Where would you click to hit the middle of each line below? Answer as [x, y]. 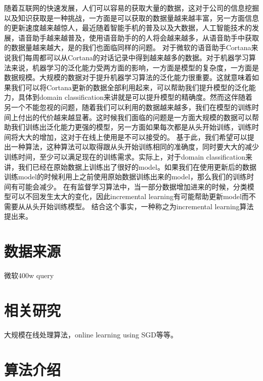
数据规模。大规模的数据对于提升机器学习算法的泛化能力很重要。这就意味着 [128, 77]
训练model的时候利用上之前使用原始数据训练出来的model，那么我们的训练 [125, 177]
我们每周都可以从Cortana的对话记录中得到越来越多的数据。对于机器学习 [130, 57]
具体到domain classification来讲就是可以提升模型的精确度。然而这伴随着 [135, 97]
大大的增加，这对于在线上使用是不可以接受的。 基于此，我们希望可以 [133, 137]
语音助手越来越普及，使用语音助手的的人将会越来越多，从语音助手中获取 [138, 37]
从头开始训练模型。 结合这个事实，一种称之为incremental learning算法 [139, 206]
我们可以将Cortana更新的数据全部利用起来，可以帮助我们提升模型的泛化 [130, 87]
